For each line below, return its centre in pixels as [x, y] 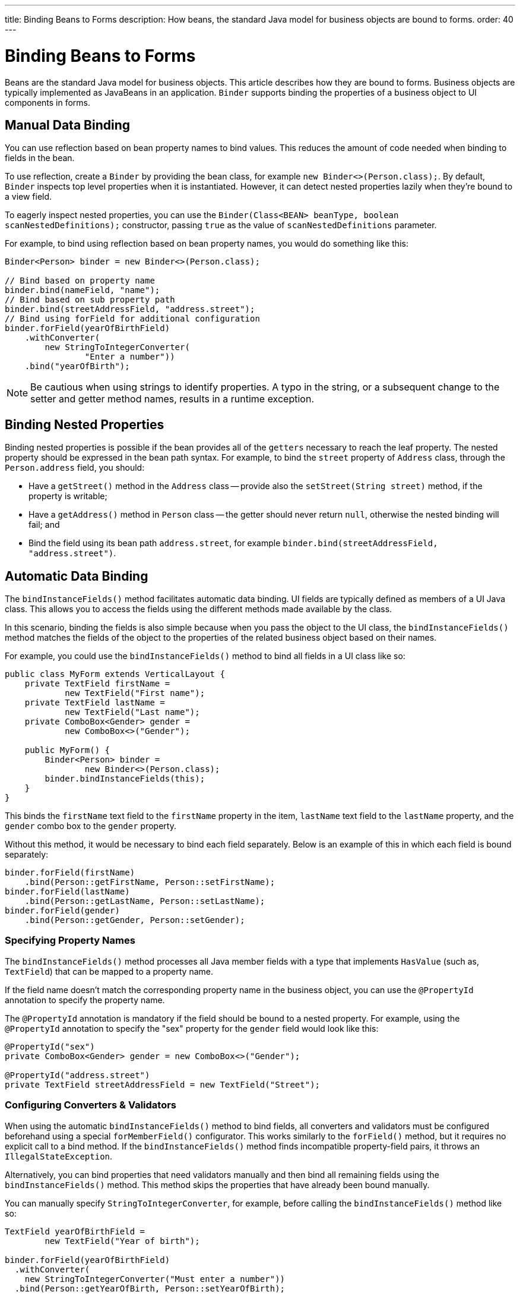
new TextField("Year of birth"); [122, 1241]
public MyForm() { [67, 750]
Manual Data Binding [68, 125]
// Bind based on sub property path [90, 300]
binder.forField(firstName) [70, 873]
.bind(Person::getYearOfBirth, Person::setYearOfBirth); [150, 1288]
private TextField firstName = [97, 684]
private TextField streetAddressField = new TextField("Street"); [163, 1084]
